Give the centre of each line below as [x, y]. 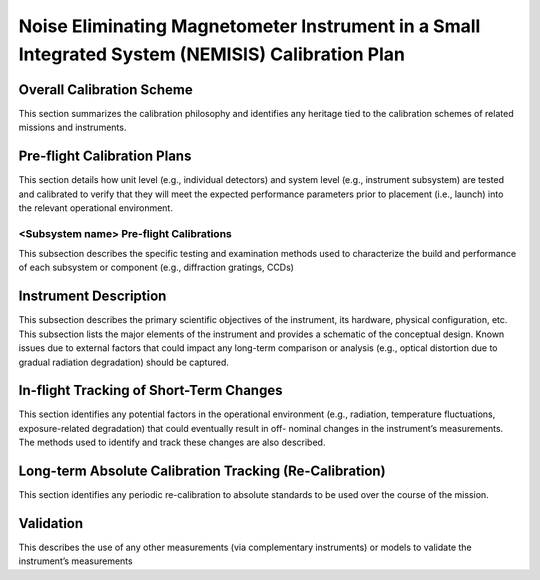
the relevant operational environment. [96, 207]
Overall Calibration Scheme [106, 89]
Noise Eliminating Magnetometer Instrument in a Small [249, 26]
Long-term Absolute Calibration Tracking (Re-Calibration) [202, 471]
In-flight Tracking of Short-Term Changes [150, 390]
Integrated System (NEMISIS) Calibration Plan [211, 54]
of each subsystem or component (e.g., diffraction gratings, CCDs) [156, 267]
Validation [51, 523]
